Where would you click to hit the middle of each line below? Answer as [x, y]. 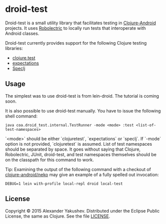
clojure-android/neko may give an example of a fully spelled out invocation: [82, 174]
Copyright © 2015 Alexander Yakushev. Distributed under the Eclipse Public [83, 211]
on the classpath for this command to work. [50, 160]
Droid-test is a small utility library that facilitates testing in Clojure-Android [81, 23]
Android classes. [22, 33]
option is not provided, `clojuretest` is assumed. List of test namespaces [79, 144]
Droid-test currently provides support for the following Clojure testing [76, 43]
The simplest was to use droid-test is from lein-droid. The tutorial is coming [82, 96]
